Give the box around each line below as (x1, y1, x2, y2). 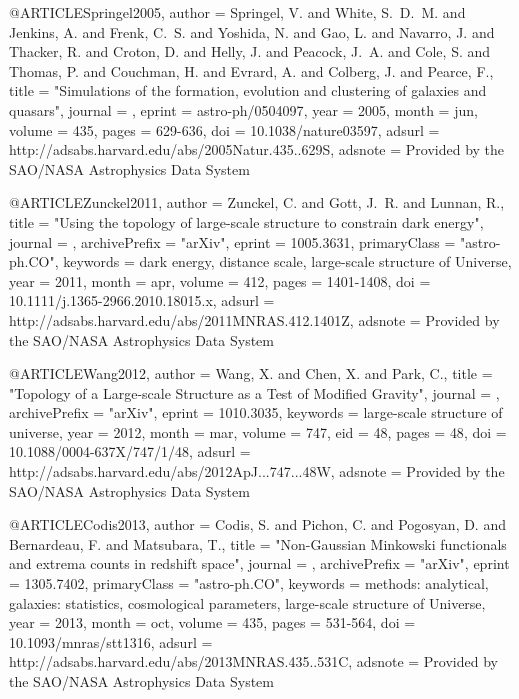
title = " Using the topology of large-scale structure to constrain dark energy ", (9, 211, 484, 232)
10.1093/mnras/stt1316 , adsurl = (9, 631, 213, 652)
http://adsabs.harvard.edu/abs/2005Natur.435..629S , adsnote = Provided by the (9, 139, 505, 160)
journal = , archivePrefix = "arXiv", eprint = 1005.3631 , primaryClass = (9, 231, 456, 252)
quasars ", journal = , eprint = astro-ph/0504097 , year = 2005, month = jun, (9, 99, 478, 120)
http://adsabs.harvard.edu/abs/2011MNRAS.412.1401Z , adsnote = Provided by (9, 309, 500, 330)
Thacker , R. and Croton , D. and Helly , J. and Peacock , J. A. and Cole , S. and (9, 41, 491, 62)
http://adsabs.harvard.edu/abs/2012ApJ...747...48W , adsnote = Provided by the (9, 461, 505, 482)
